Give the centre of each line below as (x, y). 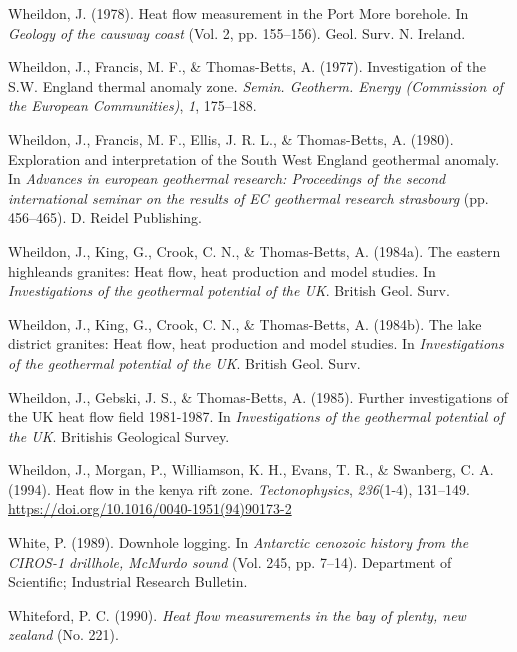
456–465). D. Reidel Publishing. (105, 217)
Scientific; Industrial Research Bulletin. (128, 581)
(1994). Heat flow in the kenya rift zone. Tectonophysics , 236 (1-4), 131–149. (239, 488)
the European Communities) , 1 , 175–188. (132, 105)
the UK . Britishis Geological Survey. (119, 435)
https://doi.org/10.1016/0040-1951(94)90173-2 (150, 508)
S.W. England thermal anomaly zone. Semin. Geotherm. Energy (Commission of (255, 85)
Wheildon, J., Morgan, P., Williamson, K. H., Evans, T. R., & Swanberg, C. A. (251, 469)
